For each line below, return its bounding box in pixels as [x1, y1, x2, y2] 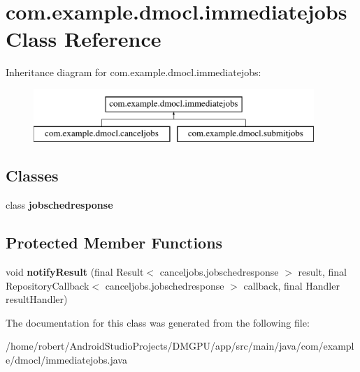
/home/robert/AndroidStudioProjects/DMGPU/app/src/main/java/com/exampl [6, 338, 354, 353]
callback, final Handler [243, 278, 340, 292]
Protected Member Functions [6, 232, 223, 253]
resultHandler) [6, 292, 68, 306]
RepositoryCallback [6, 278, 89, 292]
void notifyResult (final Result [6, 265, 144, 279]
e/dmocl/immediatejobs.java [6, 352, 127, 367]
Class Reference [6, 24, 161, 53]
